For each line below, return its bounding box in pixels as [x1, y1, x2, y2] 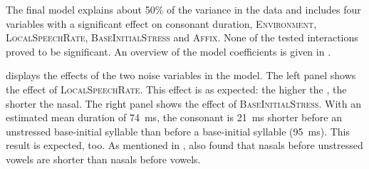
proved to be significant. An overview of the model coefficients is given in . [6, 43, 331, 58]
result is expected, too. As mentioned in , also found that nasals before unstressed [6, 138, 363, 153]
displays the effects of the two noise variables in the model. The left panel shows [6, 68, 356, 83]
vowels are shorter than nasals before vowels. [6, 151, 201, 166]
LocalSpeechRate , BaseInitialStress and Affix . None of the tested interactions [6, 30, 358, 45]
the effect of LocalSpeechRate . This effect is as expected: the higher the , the [6, 81, 347, 96]
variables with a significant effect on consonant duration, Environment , [6, 16, 317, 31]
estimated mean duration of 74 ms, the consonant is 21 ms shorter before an [6, 110, 342, 125]
